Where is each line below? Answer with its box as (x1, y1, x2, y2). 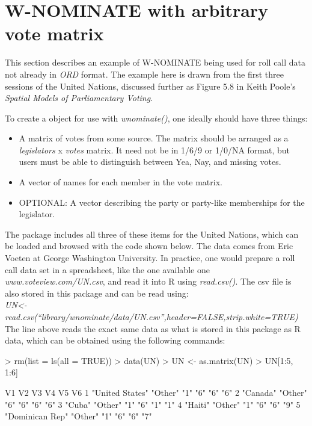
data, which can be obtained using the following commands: (5, 334, 225, 347)
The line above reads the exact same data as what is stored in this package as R (5, 322, 301, 335)
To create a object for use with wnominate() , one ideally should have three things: (5, 111, 308, 124)
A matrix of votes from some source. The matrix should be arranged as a (19, 132, 289, 144)
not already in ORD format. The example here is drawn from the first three (5, 67, 284, 80)
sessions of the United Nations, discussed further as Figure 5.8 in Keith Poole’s (5, 79, 296, 92)
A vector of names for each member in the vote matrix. (19, 176, 222, 188)
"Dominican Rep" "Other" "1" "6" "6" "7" (5, 410, 152, 422)
